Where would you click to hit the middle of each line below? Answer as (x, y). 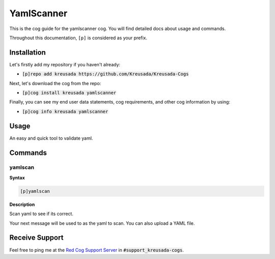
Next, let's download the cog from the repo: (55, 83)
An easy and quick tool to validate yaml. (51, 138)
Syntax (17, 177)
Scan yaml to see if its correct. (42, 214)
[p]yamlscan (35, 191)
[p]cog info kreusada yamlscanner (65, 111)
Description (22, 204)
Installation (28, 52)
